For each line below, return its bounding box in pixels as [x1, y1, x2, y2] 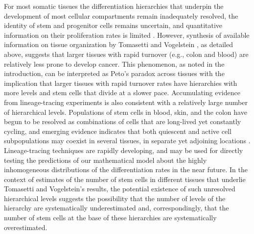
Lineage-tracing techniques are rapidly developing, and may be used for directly [4, 145, 243, 155]
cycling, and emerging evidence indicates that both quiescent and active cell [4, 126, 231, 136]
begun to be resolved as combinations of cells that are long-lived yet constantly [4, 116, 241, 127]
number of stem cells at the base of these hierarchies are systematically [4, 212, 217, 223]
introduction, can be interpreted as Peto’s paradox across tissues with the [4, 68, 225, 78]
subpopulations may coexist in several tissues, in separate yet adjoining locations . [4, 135, 251, 146]
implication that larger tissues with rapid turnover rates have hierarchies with [4, 78, 237, 88]
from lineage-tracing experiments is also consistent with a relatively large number [4, 97, 248, 107]
